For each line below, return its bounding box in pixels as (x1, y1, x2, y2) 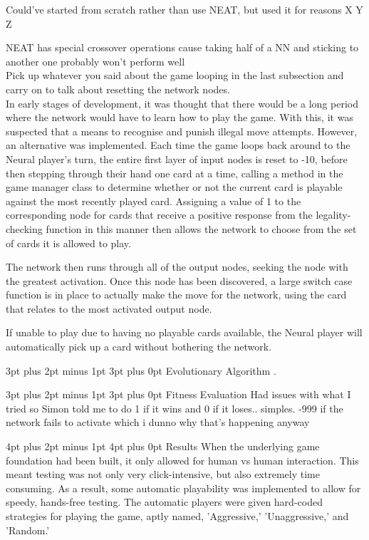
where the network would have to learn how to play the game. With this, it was (6, 110, 353, 125)
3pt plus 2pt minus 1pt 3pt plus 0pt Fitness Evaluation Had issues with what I (6, 387, 351, 402)
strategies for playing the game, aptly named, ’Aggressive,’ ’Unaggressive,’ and (6, 509, 349, 523)
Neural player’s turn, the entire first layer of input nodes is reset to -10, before (6, 151, 348, 166)
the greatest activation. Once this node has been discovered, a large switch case (6, 273, 353, 288)
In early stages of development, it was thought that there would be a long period (6, 95, 359, 110)
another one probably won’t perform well (6, 53, 185, 68)
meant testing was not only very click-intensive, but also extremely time (6, 467, 320, 482)
